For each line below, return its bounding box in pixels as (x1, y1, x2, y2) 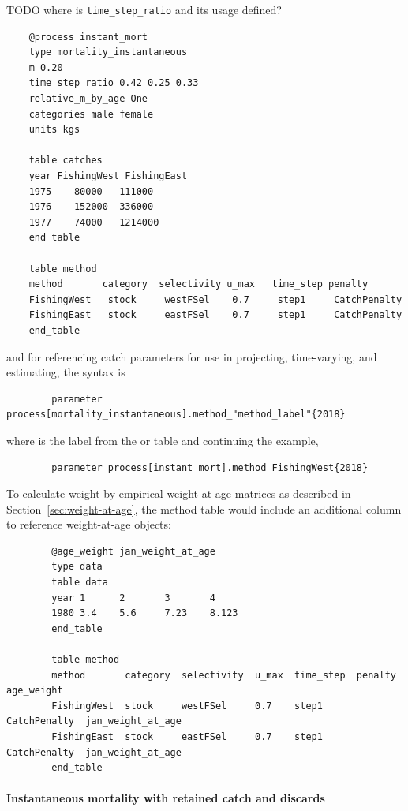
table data (51, 577, 108, 589)
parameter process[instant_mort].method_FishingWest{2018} (51, 462, 369, 473)
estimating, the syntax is (6, 364, 125, 380)
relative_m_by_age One (28, 93, 148, 105)
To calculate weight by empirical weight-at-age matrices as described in (6, 485, 351, 502)
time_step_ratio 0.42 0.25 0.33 (28, 77, 199, 89)
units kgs (28, 124, 80, 136)
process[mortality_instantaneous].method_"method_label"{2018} (6, 409, 346, 420)
